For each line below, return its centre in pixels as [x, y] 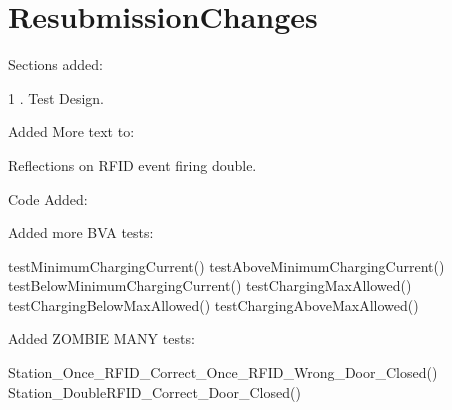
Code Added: [48, 198]
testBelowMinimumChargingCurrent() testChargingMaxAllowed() [210, 285]
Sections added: [55, 64]
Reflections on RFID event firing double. [132, 164]
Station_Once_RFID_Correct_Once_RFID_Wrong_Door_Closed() [223, 372]
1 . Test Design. [56, 97]
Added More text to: [71, 131]
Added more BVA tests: [81, 232]
